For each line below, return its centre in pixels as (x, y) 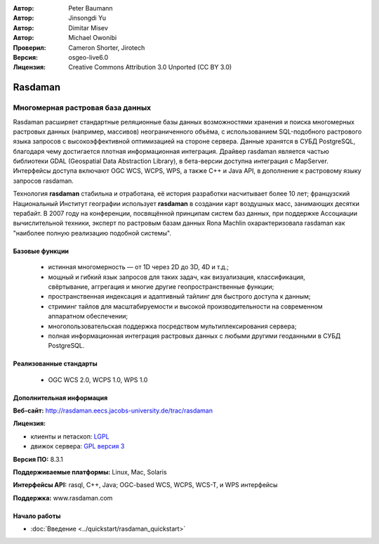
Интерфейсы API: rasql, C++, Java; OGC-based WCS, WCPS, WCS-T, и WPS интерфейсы (145, 485)
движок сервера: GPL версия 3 (78, 446)
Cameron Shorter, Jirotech (107, 47)
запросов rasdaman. (43, 181)
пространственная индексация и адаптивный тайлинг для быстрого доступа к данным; (180, 297)
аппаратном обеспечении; (88, 316)
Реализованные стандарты (55, 364)
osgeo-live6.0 (88, 57)
